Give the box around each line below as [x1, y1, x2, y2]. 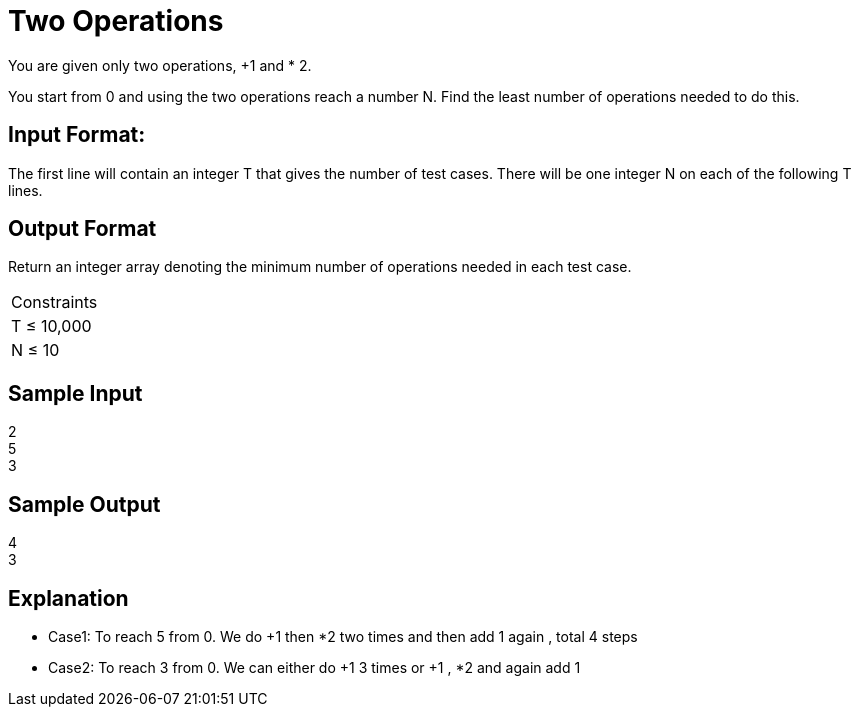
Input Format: [8, 122, 146, 148]
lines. [8, 181, 43, 199]
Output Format [8, 216, 157, 242]
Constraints [11, 292, 98, 313]
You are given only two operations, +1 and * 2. [8, 56, 312, 74]
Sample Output [8, 491, 161, 517]
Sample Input [8, 380, 143, 406]
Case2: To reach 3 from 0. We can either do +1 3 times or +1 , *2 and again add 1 [48, 658, 581, 676]
